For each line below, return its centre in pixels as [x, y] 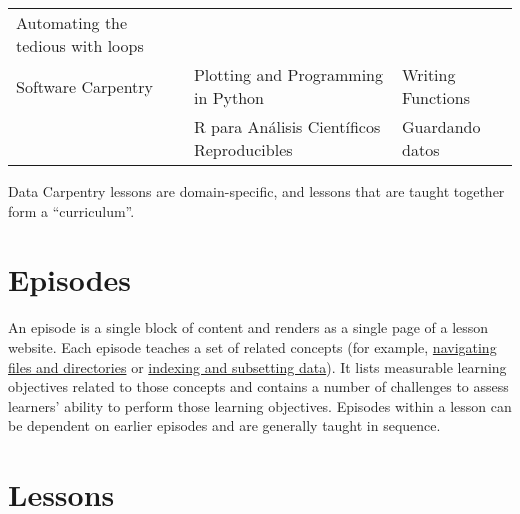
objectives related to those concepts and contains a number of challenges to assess [258, 386]
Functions [436, 97]
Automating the [72, 22]
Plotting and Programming [288, 74]
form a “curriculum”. [71, 210]
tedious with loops [80, 45]
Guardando [441, 126]
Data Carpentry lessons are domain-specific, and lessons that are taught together [256, 191]
